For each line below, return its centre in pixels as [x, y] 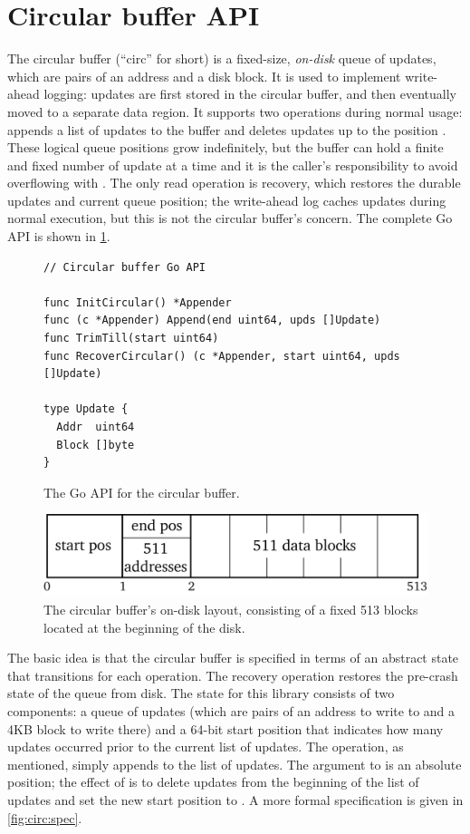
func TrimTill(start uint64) [131, 339]
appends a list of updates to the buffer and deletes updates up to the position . [227, 129]
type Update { [86, 409]
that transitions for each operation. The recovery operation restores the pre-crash [233, 675]
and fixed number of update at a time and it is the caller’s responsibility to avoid [233, 165]
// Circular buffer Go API [125, 267]
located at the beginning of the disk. [144, 627]
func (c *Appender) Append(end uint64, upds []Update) [212, 320]
